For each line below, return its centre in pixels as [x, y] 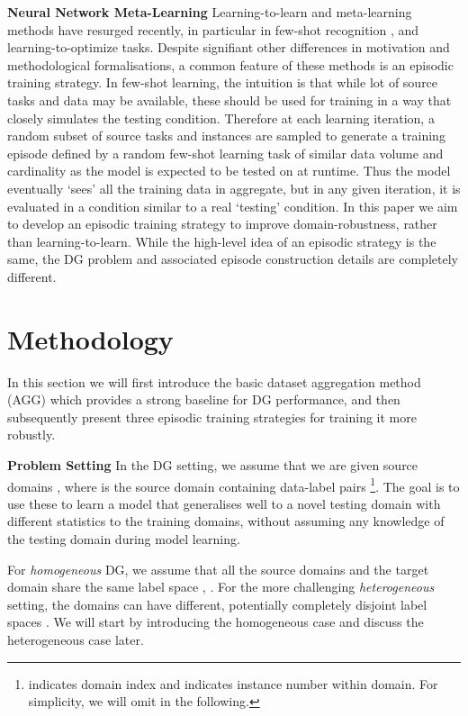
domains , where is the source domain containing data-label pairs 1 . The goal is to [234, 485]
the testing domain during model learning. [124, 539]
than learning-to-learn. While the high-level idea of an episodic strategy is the [222, 241]
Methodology [90, 338]
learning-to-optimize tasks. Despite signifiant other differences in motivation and [229, 47]
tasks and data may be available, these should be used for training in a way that [229, 100]
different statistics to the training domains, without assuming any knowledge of [226, 521]
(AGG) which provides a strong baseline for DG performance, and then [204, 399]
